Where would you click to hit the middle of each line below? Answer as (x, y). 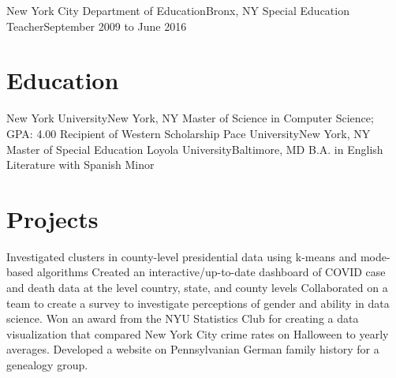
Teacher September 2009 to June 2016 (97, 26)
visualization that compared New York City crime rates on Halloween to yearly (198, 333)
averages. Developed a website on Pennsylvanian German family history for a (193, 349)
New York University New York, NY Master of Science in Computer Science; (190, 118)
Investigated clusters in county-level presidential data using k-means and (182, 256)
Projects (52, 218)
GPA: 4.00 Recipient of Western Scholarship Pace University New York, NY (189, 133)
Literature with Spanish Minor (80, 165)
